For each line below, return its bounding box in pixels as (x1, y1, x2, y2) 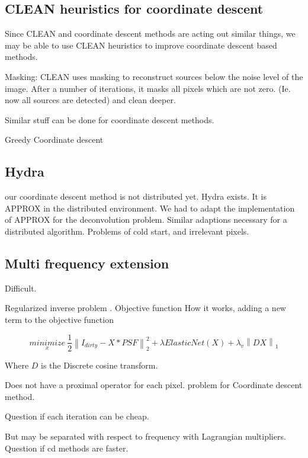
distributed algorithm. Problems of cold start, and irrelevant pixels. (5, 225, 249, 237)
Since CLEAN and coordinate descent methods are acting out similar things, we (5, 27, 296, 40)
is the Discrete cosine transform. (41, 358, 158, 371)
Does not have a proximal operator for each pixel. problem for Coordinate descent (5, 379, 303, 391)
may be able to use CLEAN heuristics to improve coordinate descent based (5, 39, 277, 51)
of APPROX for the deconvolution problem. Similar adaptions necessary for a (5, 213, 287, 226)
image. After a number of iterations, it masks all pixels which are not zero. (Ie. (5, 82, 291, 94)
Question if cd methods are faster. (5, 441, 129, 454)
